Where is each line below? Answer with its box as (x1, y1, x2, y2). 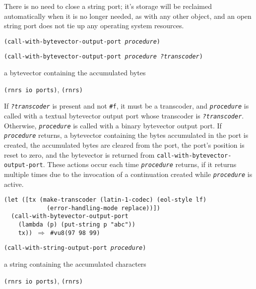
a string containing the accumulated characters (4, 259, 146, 269)
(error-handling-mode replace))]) (46, 204, 160, 212)
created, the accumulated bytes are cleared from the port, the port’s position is (4, 139, 245, 150)
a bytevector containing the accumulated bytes (4, 67, 146, 78)
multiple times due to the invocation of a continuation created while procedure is (4, 169, 253, 179)
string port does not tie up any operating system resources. (4, 20, 184, 31)
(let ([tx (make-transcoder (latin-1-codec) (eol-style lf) (4, 196, 207, 204)
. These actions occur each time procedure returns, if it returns (43, 159, 237, 170)
